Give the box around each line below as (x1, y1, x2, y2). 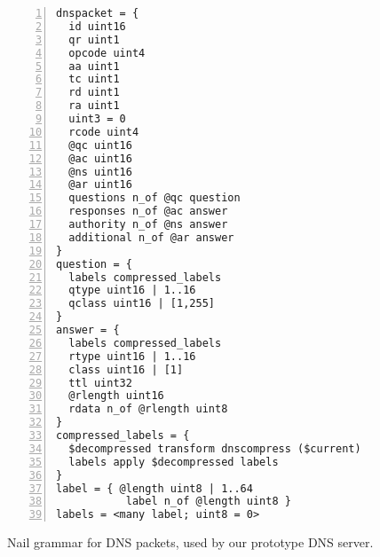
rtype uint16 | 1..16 (68, 349, 196, 363)
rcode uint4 (68, 125, 139, 138)
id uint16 (68, 20, 126, 33)
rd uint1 (68, 86, 120, 99)
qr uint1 (68, 33, 120, 46)
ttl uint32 (68, 376, 132, 389)
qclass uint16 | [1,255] (68, 297, 215, 310)
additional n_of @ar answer (68, 231, 234, 244)
